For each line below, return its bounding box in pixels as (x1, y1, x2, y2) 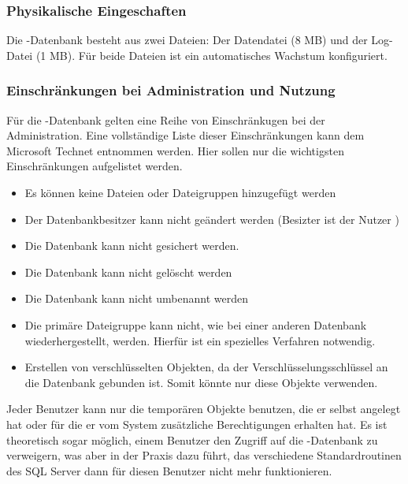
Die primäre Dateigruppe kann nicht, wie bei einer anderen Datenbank (24, 316, 367, 333)
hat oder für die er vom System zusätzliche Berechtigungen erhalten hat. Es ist (6, 415, 388, 432)
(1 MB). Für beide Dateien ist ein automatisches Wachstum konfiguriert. (35, 47, 388, 63)
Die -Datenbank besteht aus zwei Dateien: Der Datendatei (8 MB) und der (6, 32, 368, 48)
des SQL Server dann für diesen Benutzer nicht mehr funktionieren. (6, 462, 332, 478)
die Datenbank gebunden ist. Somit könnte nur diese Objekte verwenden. (24, 374, 378, 390)
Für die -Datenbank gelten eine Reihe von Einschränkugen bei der (6, 111, 325, 128)
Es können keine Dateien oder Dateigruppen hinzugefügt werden (24, 184, 336, 200)
